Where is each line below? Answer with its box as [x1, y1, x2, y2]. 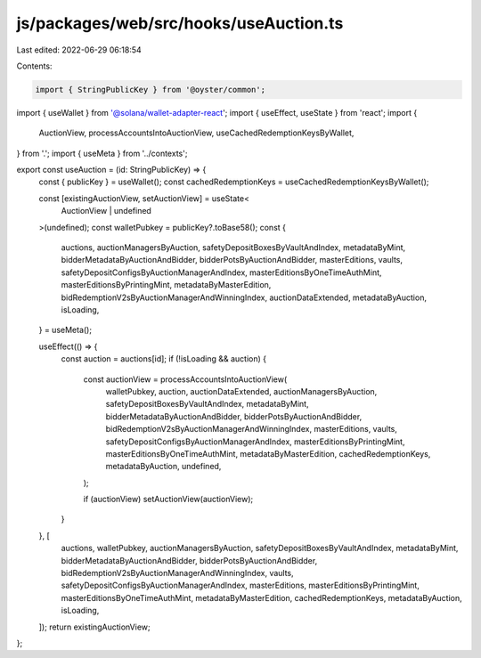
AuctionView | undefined [61, 206, 151, 216]
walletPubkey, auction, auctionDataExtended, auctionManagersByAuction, [105, 386, 378, 396]
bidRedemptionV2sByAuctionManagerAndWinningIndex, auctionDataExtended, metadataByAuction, [61, 292, 428, 303]
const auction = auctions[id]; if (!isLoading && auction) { [61, 353, 267, 364]
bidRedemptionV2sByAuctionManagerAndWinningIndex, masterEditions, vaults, [105, 424, 398, 435]
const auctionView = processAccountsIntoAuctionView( [83, 374, 288, 385]
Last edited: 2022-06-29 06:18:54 [16, 45, 142, 55]
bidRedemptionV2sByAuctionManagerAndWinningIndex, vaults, [61, 568, 294, 579]
